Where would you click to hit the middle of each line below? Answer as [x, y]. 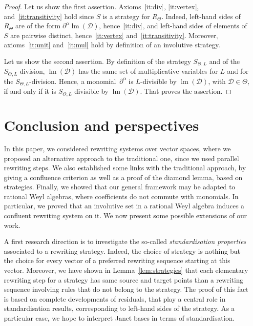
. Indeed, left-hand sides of [201, 16]
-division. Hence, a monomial [73, 81]
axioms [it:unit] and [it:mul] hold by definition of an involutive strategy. [112, 45]
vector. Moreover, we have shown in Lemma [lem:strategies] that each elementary [126, 270]
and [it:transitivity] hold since [49, 16]
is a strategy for [126, 16]
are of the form [38, 26]
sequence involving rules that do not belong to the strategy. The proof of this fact [126, 289]
